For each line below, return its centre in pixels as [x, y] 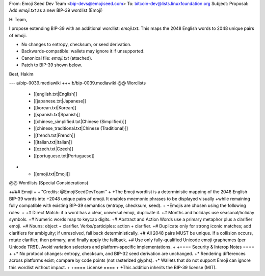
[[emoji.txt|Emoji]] [52, 174]
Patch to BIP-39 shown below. [52, 65]
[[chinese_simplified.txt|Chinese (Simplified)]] [80, 121]
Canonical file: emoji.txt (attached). [57, 58]
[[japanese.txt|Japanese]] [60, 101]
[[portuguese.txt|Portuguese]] [64, 156]
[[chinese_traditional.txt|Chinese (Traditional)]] [81, 128]
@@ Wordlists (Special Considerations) [49, 183]
